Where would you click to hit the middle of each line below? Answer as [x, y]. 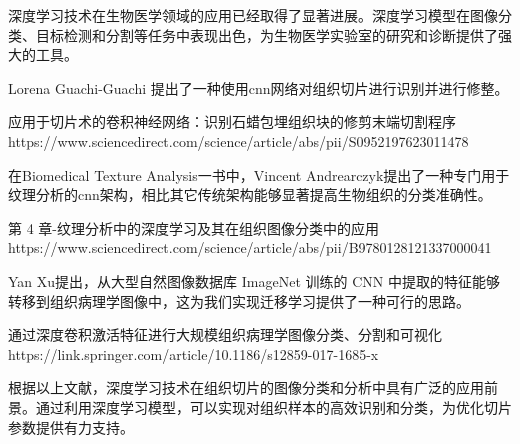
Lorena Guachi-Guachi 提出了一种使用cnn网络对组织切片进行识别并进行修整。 [258, 87]
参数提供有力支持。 [71, 426]
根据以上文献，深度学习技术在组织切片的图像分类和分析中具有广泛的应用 [246, 387]
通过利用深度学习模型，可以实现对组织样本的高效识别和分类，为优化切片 [273, 406]
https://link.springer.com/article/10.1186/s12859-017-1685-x [193, 353]
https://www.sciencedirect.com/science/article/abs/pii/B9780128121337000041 [250, 247]
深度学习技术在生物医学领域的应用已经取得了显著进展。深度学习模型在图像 [253, 15]
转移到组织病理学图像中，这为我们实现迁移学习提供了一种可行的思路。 [239, 300]
